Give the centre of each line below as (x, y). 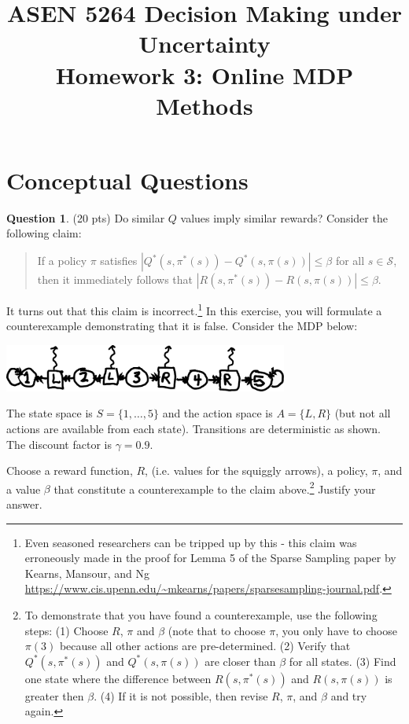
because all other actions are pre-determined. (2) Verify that (205, 646)
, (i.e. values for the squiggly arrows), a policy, (256, 470)
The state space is (50, 413)
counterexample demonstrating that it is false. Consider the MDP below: (182, 326)
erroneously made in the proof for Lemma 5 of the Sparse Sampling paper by (210, 558)
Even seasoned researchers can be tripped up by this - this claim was (191, 542)
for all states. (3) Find (343, 661)
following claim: (44, 233)
